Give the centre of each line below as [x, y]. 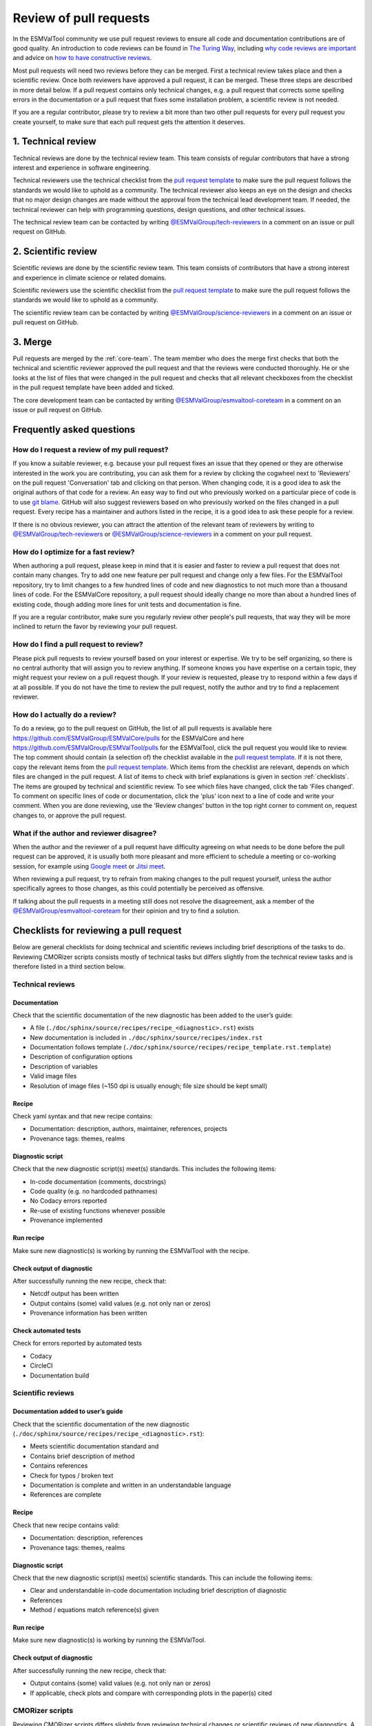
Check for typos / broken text [72, 1475]
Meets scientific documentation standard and [94, 1446]
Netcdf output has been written [74, 1294]
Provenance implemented [66, 1220]
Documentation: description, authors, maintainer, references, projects [128, 1129]
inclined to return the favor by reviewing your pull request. [95, 627]
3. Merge [32, 342]
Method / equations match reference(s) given [94, 1610]
